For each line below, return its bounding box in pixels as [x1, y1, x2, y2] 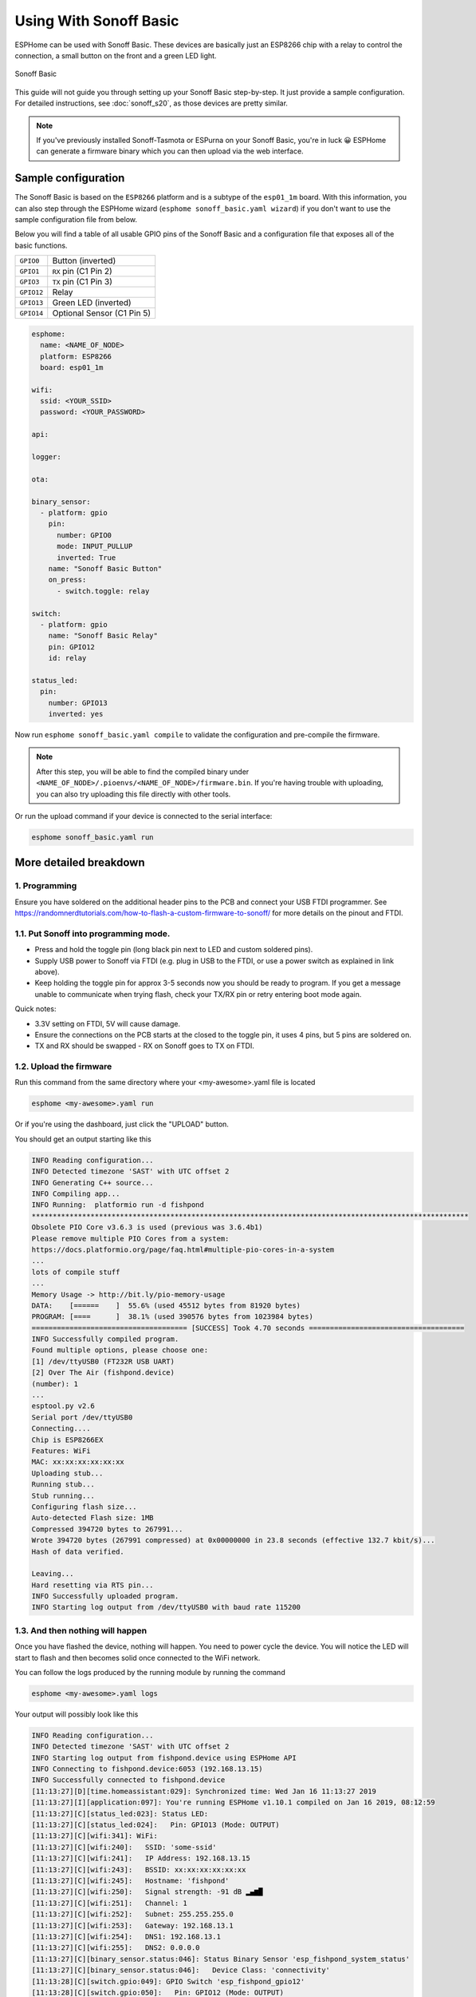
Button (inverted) [52, 256, 116, 267]
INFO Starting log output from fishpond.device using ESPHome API [31, 1753, 297, 1762]
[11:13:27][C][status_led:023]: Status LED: [31, 1809, 209, 1818]
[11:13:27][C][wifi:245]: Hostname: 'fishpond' [31, 1876, 230, 1885]
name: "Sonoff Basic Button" [48, 564, 163, 573]
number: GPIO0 [57, 530, 112, 539]
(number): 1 [31, 1379, 79, 1388]
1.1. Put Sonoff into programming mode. [14, 927, 171, 939]
